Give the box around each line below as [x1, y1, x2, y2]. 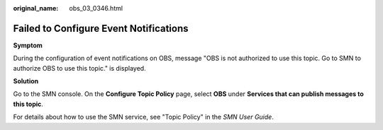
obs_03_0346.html [69, 4, 123, 12]
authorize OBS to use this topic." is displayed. [13, 64, 146, 72]
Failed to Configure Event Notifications [13, 22, 189, 35]
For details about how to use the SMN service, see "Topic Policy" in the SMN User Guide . [13, 113, 274, 122]
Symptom [13, 41, 43, 49]
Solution [13, 77, 39, 85]
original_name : [13, 4, 59, 12]
